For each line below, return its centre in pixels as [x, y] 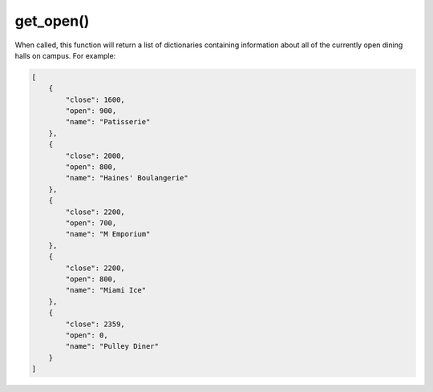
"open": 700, [91, 223]
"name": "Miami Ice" [106, 290]
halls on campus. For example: [65, 55]
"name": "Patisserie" [108, 122]
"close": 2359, [95, 324]
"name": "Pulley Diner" [112, 346]
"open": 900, [91, 111]
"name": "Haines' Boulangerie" [127, 178]
